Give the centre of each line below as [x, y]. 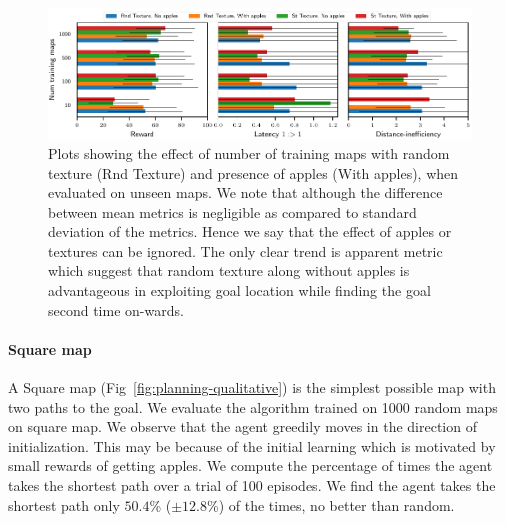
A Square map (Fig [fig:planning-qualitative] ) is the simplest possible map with [252, 387]
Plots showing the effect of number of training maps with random [249, 152]
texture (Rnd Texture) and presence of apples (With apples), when [253, 172]
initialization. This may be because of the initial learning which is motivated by [252, 445]
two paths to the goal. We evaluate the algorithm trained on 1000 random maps [253, 406]
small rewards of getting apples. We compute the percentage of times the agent [250, 465]
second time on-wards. [116, 309]
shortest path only [64, 504]
